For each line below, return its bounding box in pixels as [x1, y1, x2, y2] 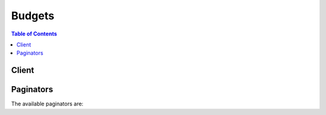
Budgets [11, 9, 54, 22]
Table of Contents [11, 30, 57, 37]
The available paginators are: [11, 100, 84, 108]
